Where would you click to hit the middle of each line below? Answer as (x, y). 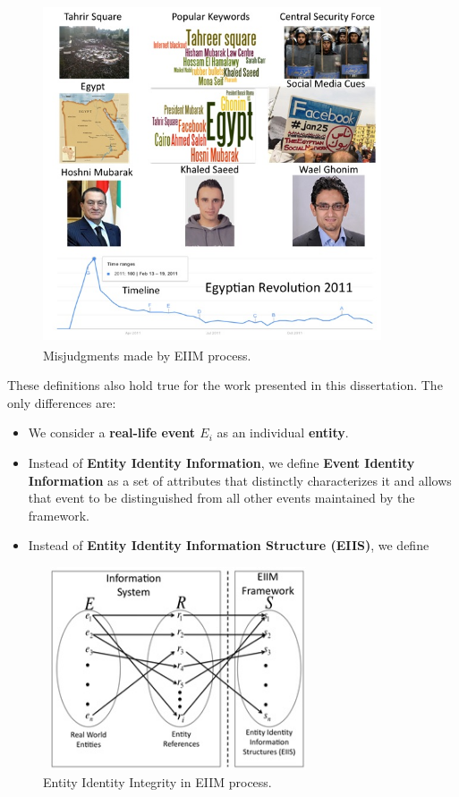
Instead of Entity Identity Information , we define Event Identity (221, 462)
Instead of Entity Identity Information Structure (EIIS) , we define (229, 545)
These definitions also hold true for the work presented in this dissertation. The (225, 385)
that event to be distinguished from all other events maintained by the (221, 498)
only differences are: (62, 402)
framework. (59, 515)
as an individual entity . (283, 432)
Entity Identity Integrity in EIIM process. (157, 782)
